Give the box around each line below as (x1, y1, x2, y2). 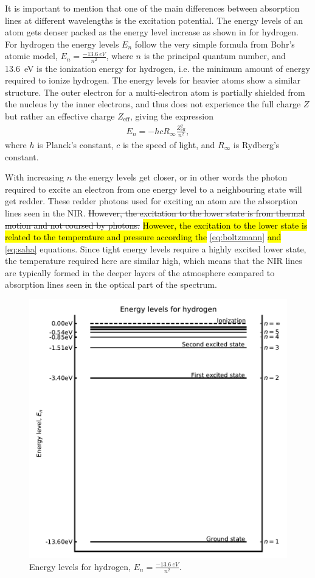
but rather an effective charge (5, 109, 115, 122)
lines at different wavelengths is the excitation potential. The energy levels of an (5, 13, 303, 26)
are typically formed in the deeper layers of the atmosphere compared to (5, 266, 275, 279)
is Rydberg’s (233, 138, 280, 151)
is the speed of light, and (122, 138, 215, 151)
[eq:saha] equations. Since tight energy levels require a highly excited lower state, (5, 242, 306, 255)
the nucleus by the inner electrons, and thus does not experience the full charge (5, 98, 301, 110)
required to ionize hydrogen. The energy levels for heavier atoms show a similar (5, 74, 300, 87)
